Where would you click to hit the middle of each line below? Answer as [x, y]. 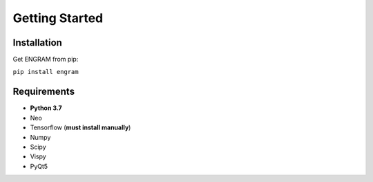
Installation [37, 43]
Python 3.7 [46, 108]
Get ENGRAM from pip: [46, 60]
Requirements [44, 92]
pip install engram [46, 72]
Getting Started [58, 18]
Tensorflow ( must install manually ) [80, 127]
